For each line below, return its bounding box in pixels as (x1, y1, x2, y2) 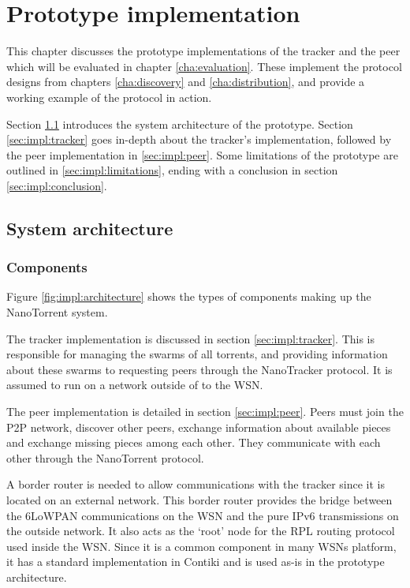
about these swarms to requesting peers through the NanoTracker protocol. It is (6, 361, 393, 377)
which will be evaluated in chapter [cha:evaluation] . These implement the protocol (6, 58, 402, 74)
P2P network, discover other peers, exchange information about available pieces (6, 418, 391, 435)
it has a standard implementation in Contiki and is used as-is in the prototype (6, 553, 385, 570)
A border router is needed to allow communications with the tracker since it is (6, 476, 386, 492)
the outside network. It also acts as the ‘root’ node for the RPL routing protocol (6, 522, 395, 539)
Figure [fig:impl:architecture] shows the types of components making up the (6, 288, 371, 305)
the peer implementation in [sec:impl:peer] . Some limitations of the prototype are (6, 146, 398, 163)
